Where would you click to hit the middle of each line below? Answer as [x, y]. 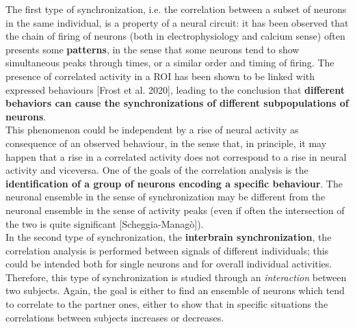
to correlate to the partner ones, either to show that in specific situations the [167, 304]
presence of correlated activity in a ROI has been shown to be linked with [160, 76]
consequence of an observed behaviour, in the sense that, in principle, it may [166, 143]
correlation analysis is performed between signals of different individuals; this [167, 250]
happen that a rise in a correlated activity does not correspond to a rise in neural [176, 156]
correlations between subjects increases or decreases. [115, 317]
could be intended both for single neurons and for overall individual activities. [169, 264]
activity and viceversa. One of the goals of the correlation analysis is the [157, 170]
